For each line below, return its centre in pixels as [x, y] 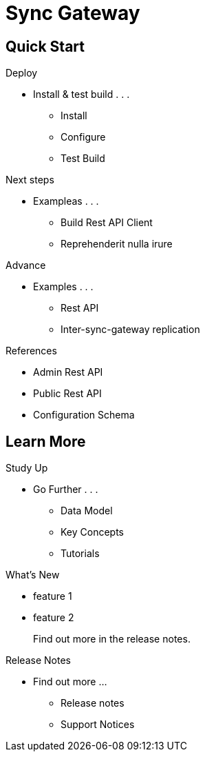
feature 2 [54, 618]
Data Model [87, 511]
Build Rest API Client [107, 223]
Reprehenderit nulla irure [117, 244]
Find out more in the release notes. [112, 639]
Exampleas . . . [66, 201]
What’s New [33, 575]
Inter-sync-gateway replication [130, 330]
